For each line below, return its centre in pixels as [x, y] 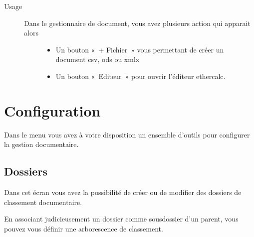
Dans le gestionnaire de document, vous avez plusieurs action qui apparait [137, 23]
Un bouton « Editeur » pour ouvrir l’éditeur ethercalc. [140, 76]
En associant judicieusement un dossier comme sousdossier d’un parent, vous [121, 219]
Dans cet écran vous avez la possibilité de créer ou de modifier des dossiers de [123, 192]
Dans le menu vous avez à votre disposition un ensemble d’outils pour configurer [127, 134]
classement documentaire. [43, 202]
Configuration [52, 110]
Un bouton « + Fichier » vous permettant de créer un [140, 49]
